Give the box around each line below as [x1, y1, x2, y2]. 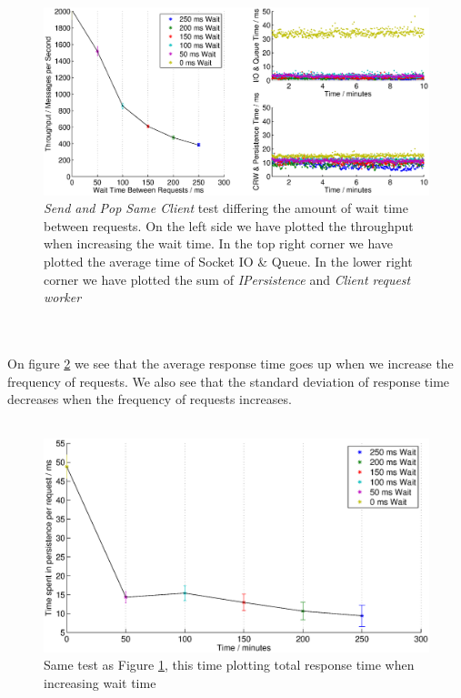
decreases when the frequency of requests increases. [7, 389, 292, 409]
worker [44, 288, 82, 307]
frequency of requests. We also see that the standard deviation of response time [7, 371, 450, 390]
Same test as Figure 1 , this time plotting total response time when [44, 655, 415, 674]
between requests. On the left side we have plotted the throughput [44, 216, 414, 235]
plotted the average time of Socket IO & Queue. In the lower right [44, 251, 413, 270]
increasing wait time [44, 673, 156, 692]
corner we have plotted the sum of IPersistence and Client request [44, 269, 411, 288]
